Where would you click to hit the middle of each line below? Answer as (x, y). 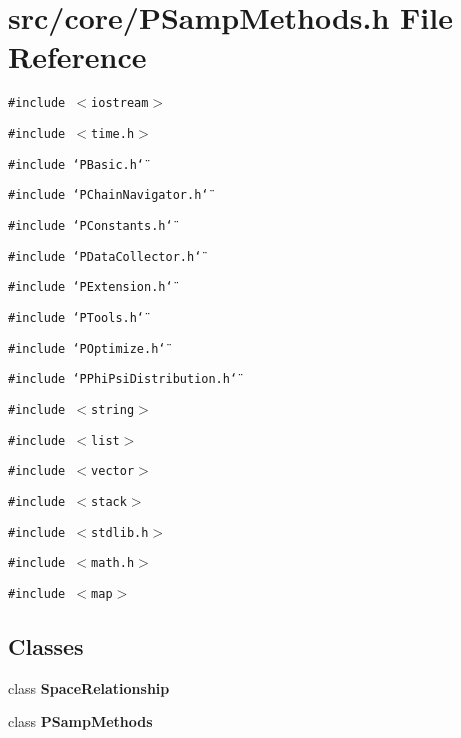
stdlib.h (120, 532)
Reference (77, 56)
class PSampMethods (80, 721)
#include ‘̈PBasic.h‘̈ (76, 164)
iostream (120, 103)
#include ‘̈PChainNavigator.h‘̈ (108, 195)
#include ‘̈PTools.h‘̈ (76, 317)
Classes (46, 645)
